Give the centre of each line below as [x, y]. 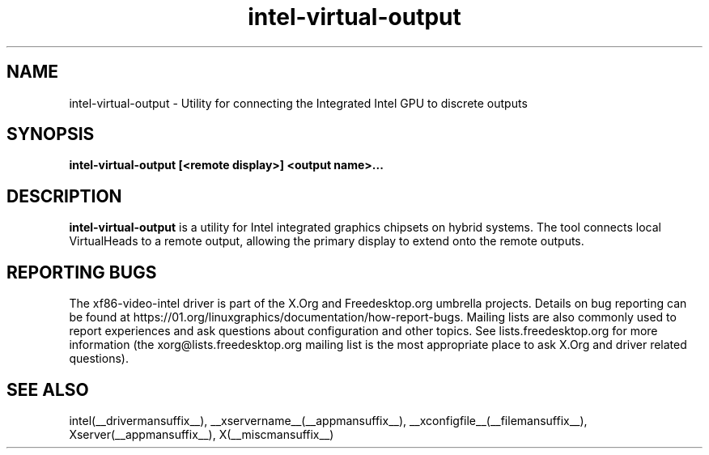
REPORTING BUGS [82, 272]
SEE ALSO [48, 389]
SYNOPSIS [51, 134]
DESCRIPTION [64, 196]
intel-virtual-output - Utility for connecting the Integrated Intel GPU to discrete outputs [298, 103]
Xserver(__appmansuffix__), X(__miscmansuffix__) [202, 434]
